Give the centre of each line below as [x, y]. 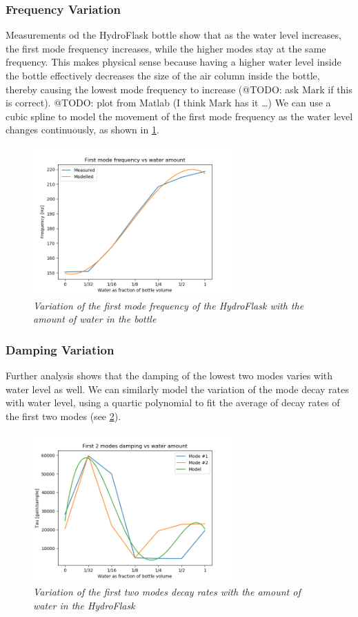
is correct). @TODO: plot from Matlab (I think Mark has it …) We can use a [168, 103]
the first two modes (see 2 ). [63, 416]
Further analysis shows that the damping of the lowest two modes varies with [169, 375]
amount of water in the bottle [95, 319]
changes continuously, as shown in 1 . [82, 130]
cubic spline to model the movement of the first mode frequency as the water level [179, 116]
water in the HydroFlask [84, 605]
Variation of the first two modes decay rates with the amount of [167, 591]
